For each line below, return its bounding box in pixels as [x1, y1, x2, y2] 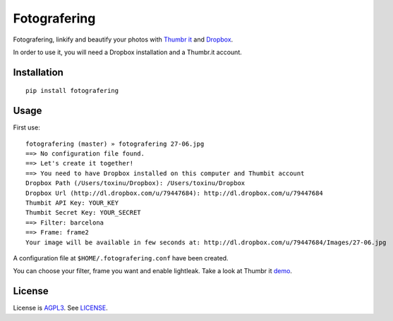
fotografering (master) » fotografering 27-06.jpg [25, 139, 205, 148]
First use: [13, 123, 40, 132]
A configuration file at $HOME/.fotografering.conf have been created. [13, 253, 229, 262]
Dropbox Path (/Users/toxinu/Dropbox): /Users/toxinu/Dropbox [25, 180, 246, 187]
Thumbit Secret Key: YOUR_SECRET [25, 208, 141, 217]
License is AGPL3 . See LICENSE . [13, 303, 109, 313]
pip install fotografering [25, 87, 119, 95]
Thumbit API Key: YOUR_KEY [25, 199, 119, 207]
